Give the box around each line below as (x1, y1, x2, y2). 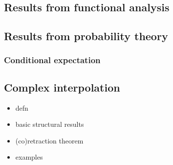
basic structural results (15, 119, 84, 129)
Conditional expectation (4, 54, 101, 66)
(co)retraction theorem (15, 135, 84, 145)
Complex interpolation (4, 79, 120, 94)
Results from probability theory (4, 28, 168, 44)
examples (15, 152, 43, 162)
